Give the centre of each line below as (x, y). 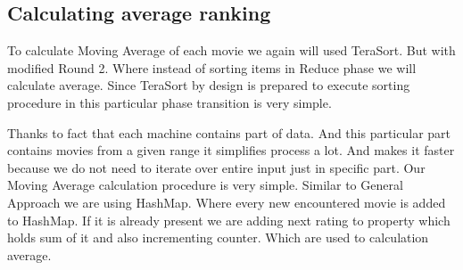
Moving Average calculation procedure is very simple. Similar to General (205, 185)
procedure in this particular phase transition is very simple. (169, 102)
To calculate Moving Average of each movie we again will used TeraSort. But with (231, 50)
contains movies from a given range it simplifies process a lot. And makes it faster (231, 150)
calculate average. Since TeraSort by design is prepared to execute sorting (209, 85)
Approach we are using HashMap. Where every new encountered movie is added (227, 202)
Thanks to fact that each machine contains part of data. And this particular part (229, 132)
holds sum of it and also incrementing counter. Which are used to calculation (218, 237)
